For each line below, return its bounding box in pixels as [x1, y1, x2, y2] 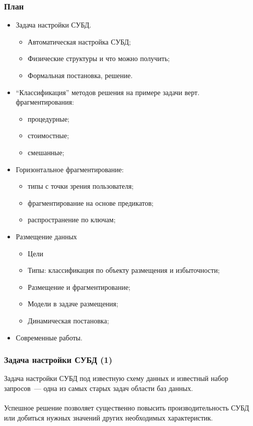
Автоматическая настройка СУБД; [27, 36, 131, 47]
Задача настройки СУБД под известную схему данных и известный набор [4, 373, 228, 383]
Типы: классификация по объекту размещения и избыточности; [27, 265, 220, 275]
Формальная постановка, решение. [27, 70, 133, 80]
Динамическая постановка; [27, 315, 109, 325]
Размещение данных [15, 231, 77, 241]
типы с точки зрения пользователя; [27, 181, 134, 191]
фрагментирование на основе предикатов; [27, 197, 153, 208]
